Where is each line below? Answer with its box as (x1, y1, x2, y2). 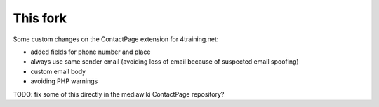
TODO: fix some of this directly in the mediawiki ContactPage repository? (13, 90, 225, 98)
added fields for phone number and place (30, 48, 151, 56)
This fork (13, 10, 67, 26)
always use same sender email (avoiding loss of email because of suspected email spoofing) (30, 57, 299, 66)
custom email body (30, 67, 86, 76)
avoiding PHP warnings (30, 77, 98, 85)
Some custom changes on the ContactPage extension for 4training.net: (13, 35, 219, 43)
